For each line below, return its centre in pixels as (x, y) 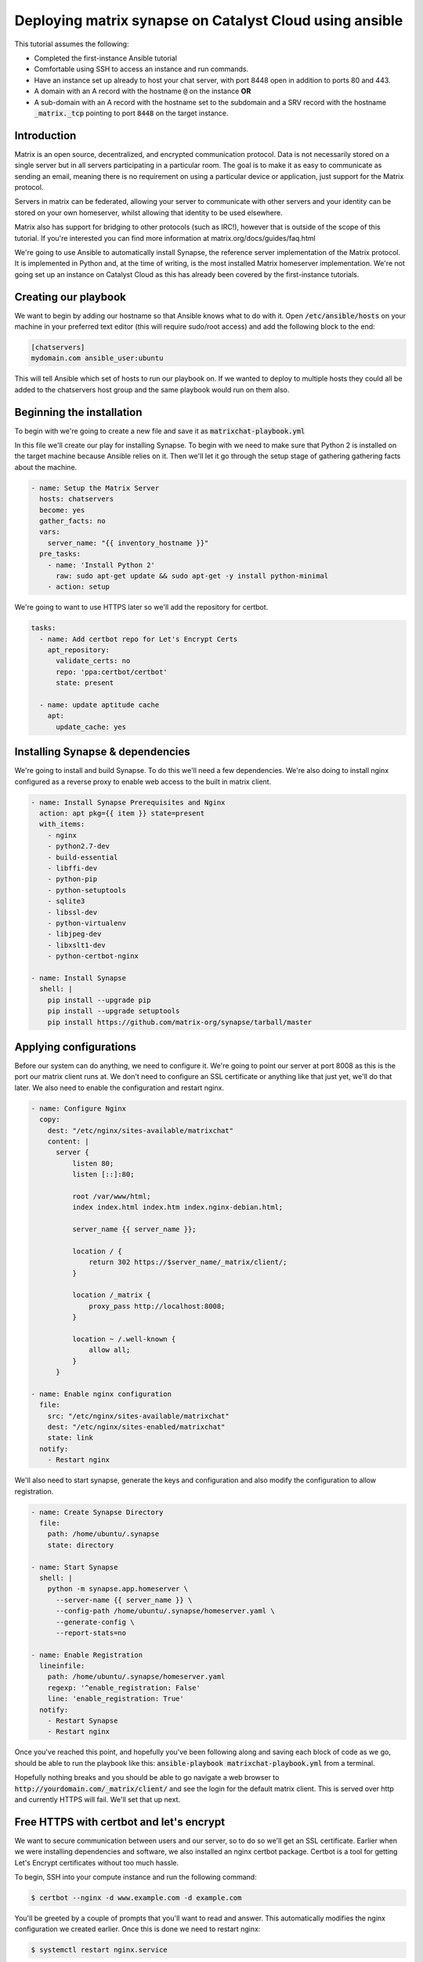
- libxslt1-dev (76, 945)
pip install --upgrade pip (99, 1000)
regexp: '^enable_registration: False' (124, 1688)
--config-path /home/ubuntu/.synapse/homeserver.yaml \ (165, 1611)
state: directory (81, 1545)
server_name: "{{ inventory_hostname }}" (128, 543)
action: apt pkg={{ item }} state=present (122, 813)
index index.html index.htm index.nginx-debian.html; (177, 1207)
